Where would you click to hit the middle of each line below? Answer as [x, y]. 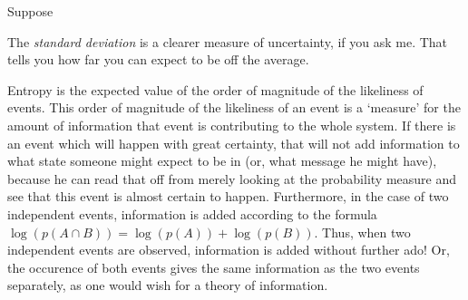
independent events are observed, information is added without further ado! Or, [229, 250]
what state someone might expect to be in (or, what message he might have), [222, 161]
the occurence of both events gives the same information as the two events [214, 267]
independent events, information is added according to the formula [192, 213]
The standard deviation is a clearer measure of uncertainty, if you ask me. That [228, 41]
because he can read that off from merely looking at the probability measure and [232, 178]
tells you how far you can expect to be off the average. [158, 59]
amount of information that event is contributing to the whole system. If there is [232, 125]
